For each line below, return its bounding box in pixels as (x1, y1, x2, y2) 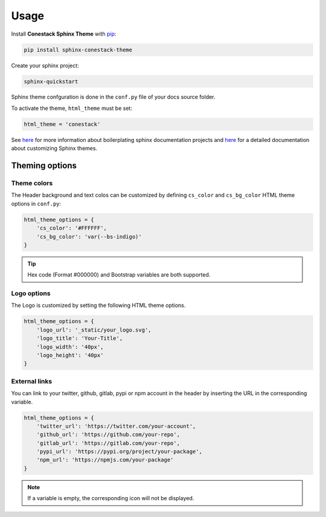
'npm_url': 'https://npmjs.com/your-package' (36, 457, 174, 463)
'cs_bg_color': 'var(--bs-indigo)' (36, 233, 142, 240)
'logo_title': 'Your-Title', (36, 335, 123, 342)
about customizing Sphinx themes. (11, 145, 98, 152)
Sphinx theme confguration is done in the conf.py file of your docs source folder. (11, 94, 216, 101)
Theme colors (11, 179, 53, 187)
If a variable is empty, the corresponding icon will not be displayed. (27, 495, 194, 502)
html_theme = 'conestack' (24, 121, 101, 127)
